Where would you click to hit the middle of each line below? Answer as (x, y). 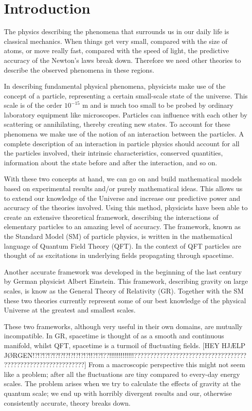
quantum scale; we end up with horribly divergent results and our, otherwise (118, 393)
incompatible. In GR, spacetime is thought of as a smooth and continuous (114, 336)
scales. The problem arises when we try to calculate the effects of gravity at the (122, 383)
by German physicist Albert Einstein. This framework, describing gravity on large (126, 281)
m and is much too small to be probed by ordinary (158, 105)
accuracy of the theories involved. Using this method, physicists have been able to (126, 207)
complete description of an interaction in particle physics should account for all (122, 143)
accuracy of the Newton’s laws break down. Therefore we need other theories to (123, 60)
